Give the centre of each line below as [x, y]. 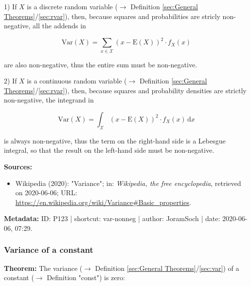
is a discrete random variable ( [72, 6]
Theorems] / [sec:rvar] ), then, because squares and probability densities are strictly [125, 90]
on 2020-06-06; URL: [46, 193]
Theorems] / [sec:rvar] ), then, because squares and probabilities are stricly [112, 16]
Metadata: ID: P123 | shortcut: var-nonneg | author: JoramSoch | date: [112, 218]
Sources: [18, 166]
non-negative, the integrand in [49, 100]
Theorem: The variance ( [43, 268]
